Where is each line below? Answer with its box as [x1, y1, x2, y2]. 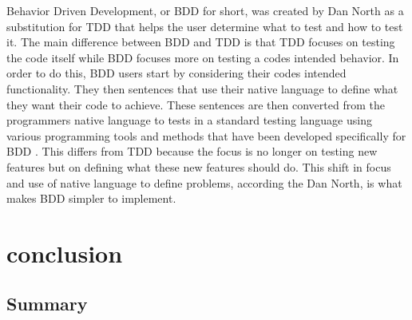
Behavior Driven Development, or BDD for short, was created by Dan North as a [6, 2, 404, 18]
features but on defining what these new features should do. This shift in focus [6, 158, 391, 175]
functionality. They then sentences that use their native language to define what [6, 80, 398, 97]
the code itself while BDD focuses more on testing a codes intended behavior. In [6, 49, 399, 65]
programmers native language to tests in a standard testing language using [6, 112, 372, 128]
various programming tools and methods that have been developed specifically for [6, 127, 406, 144]
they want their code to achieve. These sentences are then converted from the [6, 96, 385, 113]
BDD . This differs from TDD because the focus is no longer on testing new [6, 143, 378, 160]
